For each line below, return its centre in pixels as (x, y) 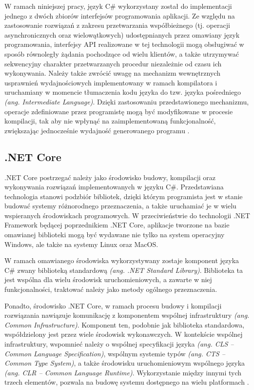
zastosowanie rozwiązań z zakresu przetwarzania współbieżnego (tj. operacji (117, 25)
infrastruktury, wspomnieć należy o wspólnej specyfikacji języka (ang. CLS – (119, 344)
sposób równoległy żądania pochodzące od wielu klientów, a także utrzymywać (122, 53)
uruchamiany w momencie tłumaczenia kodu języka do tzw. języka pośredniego (123, 92)
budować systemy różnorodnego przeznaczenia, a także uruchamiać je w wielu (120, 206)
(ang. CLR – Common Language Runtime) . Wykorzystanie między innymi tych (123, 372)
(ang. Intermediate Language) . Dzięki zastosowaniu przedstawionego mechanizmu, (127, 101)
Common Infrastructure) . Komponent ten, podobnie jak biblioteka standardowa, (125, 324)
